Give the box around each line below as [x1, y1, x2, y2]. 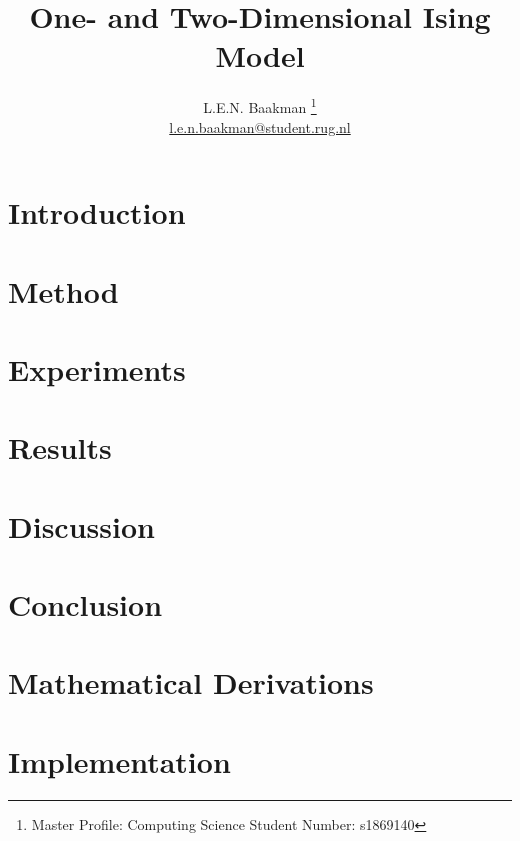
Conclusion [8, 584, 163, 625]
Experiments [8, 348, 186, 389]
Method [8, 270, 119, 311]
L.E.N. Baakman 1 [203, 94, 317, 117]
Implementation [8, 740, 231, 781]
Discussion [8, 505, 155, 546]
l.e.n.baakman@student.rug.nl [169, 116, 351, 137]
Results [8, 427, 112, 468]
